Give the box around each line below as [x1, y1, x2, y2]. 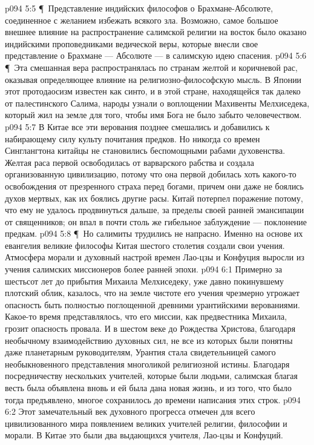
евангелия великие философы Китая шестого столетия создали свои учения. [5, 239, 285, 251]
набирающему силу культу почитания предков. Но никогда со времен [5, 132, 260, 145]
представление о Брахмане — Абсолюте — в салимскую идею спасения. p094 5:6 [5, 49, 307, 62]
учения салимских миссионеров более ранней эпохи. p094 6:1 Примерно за [5, 263, 283, 275]
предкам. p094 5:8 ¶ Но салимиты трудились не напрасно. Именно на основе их [5, 227, 303, 240]
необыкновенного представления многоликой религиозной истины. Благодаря [5, 357, 290, 370]
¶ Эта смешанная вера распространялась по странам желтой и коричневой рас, [5, 61, 298, 73]
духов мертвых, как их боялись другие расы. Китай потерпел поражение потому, [5, 191, 303, 204]
